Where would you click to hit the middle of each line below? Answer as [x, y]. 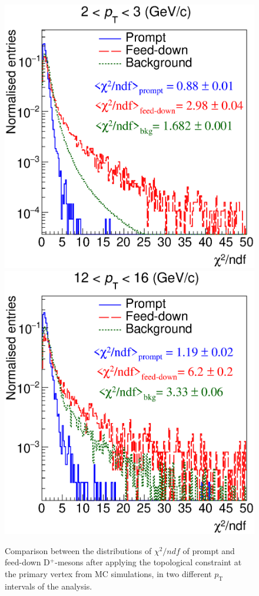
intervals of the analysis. [49, 586]
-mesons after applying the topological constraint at [148, 562]
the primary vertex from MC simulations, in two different [108, 573]
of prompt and [209, 550]
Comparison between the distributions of [78, 550]
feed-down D [27, 562]
